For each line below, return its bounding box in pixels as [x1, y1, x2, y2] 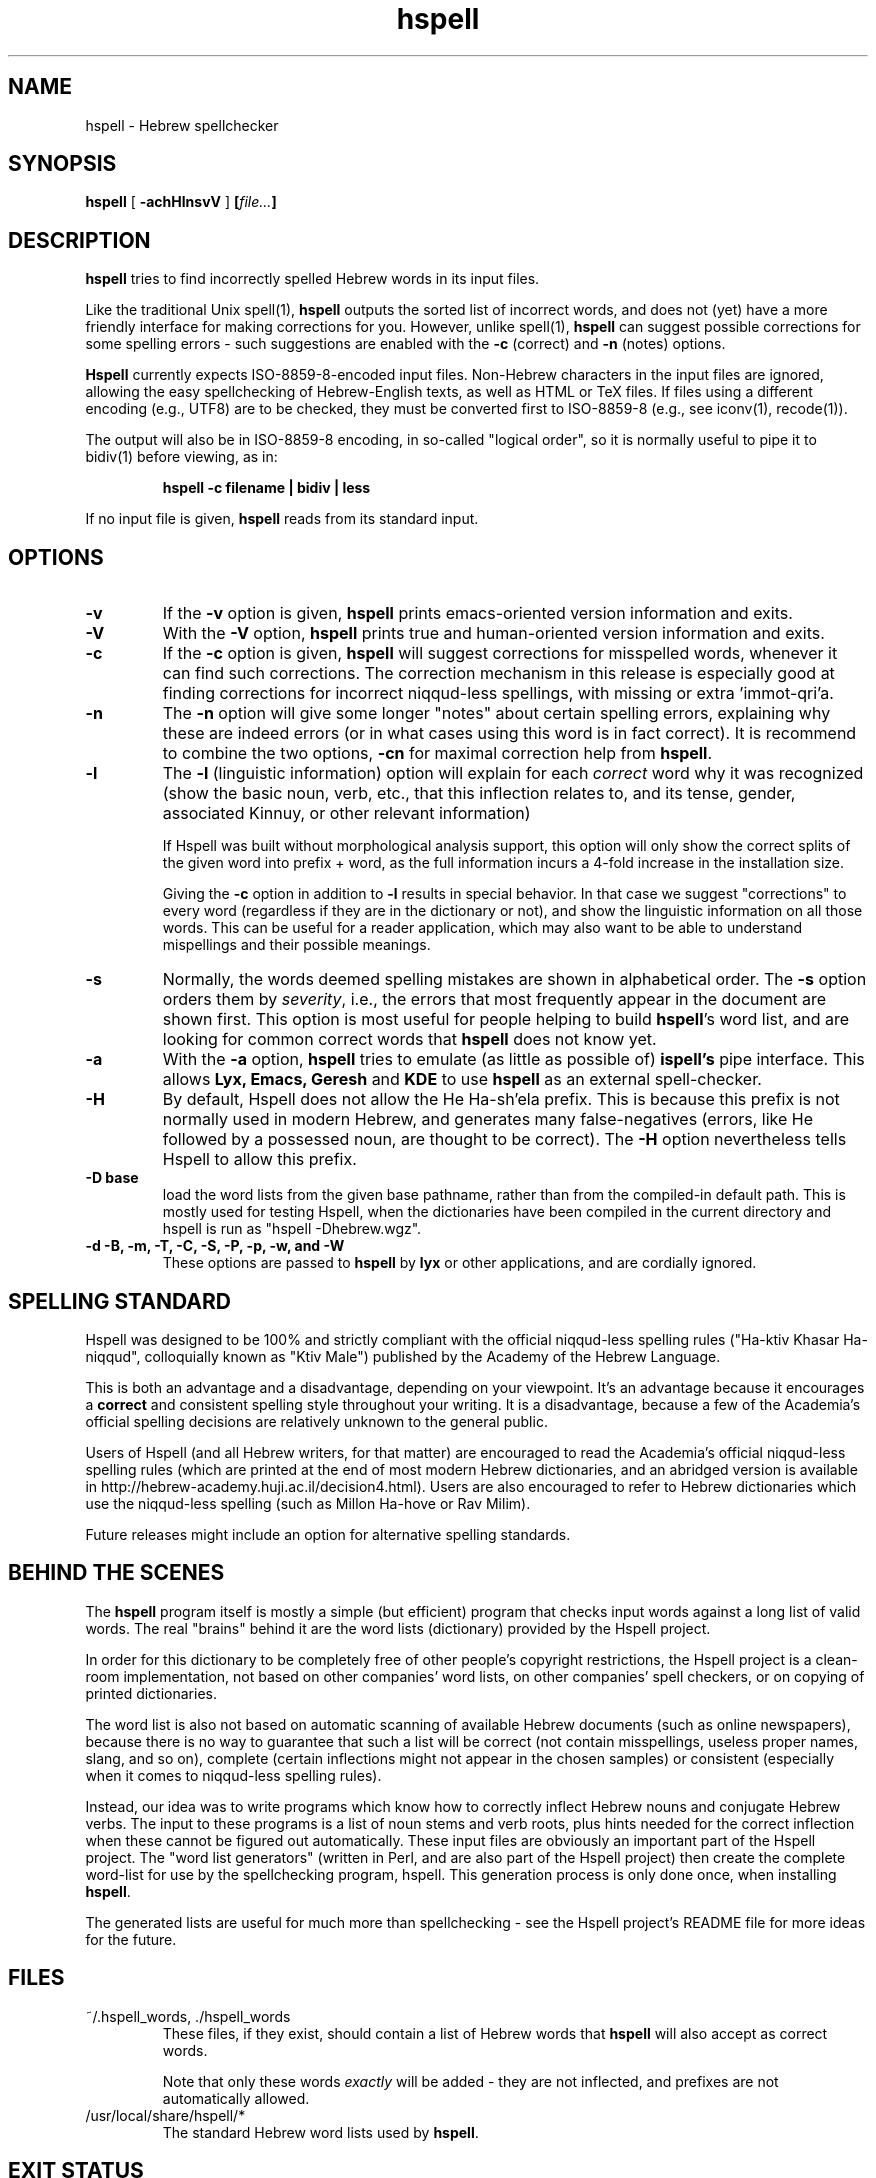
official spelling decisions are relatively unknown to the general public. [85, 1412, 548, 1430]
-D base [85, 1169, 139, 1187]
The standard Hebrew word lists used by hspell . [162, 2123, 479, 2141]
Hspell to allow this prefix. [162, 1149, 357, 1170]
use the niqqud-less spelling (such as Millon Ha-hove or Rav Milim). [85, 1494, 531, 1512]
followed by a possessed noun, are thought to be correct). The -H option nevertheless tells [162, 1129, 847, 1150]
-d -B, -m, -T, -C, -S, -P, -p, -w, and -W [85, 1237, 345, 1255]
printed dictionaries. [85, 1684, 217, 1702]
